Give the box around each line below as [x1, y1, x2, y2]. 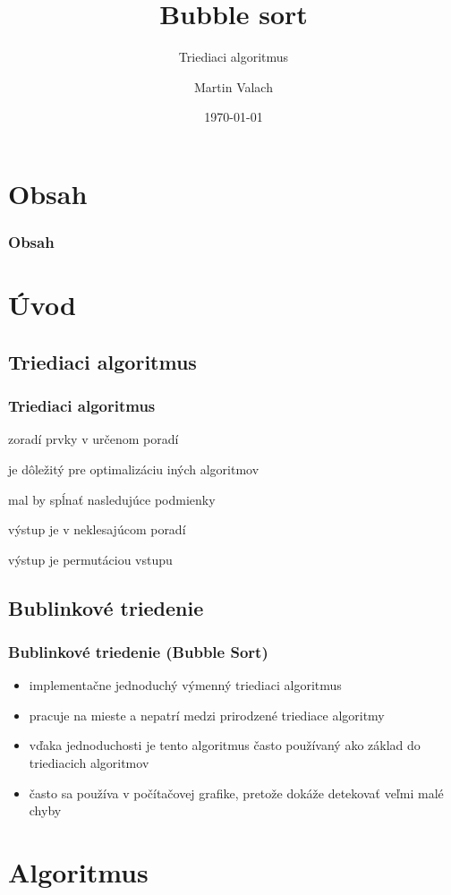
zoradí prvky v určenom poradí [8, 430, 179, 448]
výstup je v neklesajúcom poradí [8, 520, 186, 539]
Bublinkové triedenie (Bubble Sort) [8, 640, 268, 662]
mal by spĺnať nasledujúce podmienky [8, 490, 216, 508]
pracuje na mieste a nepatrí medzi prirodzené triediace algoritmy [29, 705, 385, 724]
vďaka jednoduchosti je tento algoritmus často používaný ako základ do [29, 736, 421, 754]
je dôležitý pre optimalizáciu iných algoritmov [8, 459, 260, 478]
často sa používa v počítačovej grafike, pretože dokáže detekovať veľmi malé [29, 783, 444, 802]
